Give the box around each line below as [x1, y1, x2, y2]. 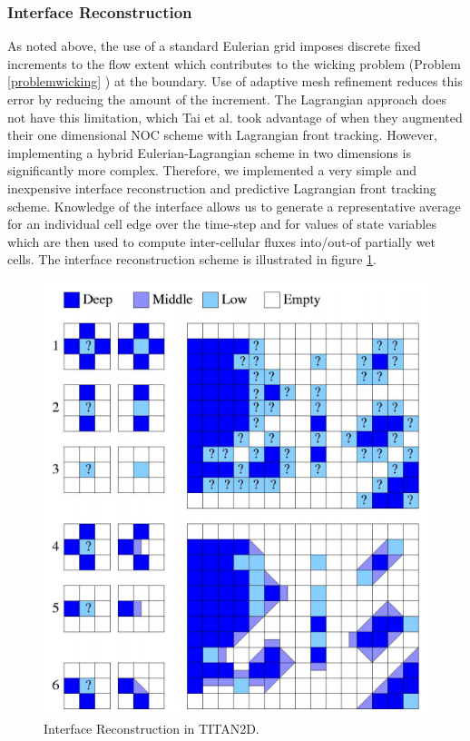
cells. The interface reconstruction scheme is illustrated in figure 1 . [7, 250, 377, 269]
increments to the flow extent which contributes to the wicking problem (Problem [7, 54, 461, 73]
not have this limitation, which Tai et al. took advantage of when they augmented [7, 107, 463, 126]
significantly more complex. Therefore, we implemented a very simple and [7, 161, 416, 180]
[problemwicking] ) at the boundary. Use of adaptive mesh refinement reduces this [7, 72, 463, 91]
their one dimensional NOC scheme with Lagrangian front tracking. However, [7, 125, 437, 144]
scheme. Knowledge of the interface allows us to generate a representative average [7, 196, 461, 215]
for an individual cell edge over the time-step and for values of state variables [7, 214, 436, 233]
